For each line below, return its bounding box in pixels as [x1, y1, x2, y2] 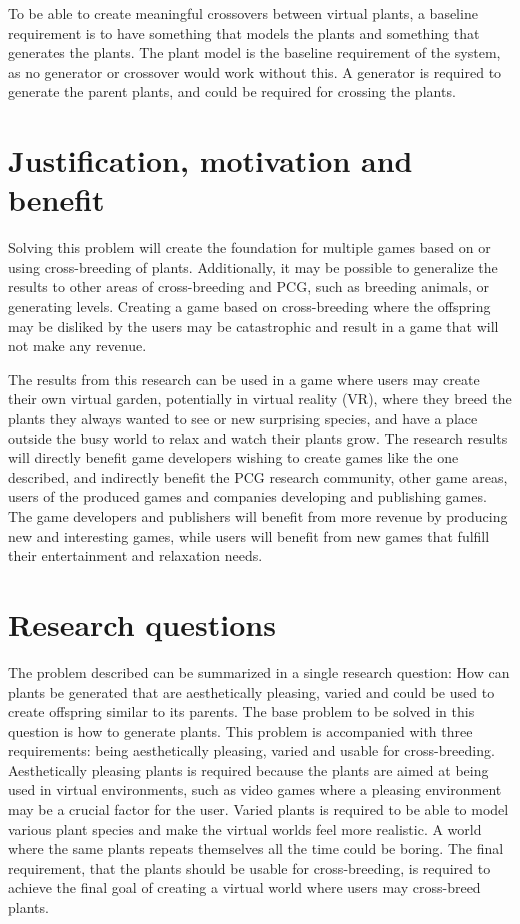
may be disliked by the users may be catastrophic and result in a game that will [8, 315, 499, 336]
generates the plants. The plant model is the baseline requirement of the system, [8, 42, 501, 63]
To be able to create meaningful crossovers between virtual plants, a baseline [8, 3, 478, 23]
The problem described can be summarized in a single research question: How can [8, 661, 510, 682]
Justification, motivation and [8, 140, 413, 181]
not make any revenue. [8, 335, 147, 356]
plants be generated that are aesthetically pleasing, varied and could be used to [8, 681, 495, 702]
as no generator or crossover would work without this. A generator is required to [8, 61, 502, 82]
